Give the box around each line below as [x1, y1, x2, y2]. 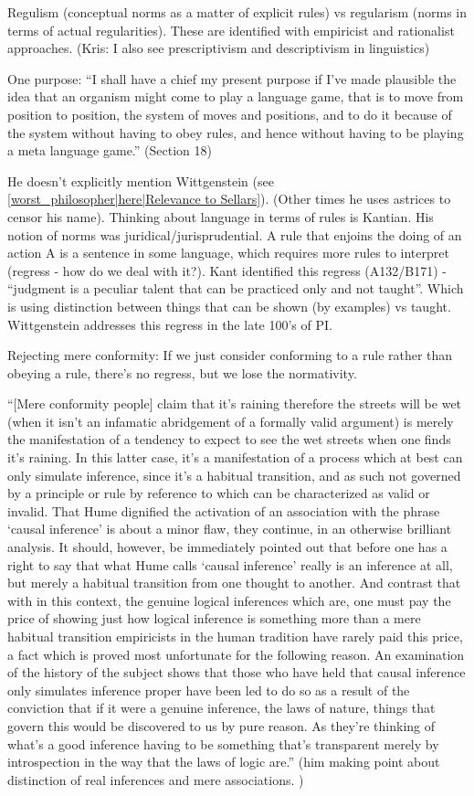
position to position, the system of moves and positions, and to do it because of [7, 104, 452, 123]
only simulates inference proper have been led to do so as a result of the [7, 680, 410, 699]
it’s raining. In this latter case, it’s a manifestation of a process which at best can [7, 448, 463, 467]
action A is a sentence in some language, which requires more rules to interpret [7, 243, 449, 262]
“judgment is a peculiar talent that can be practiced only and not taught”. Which [7, 279, 464, 298]
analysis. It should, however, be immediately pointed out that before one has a [7, 537, 448, 557]
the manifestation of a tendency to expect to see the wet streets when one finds [7, 430, 451, 449]
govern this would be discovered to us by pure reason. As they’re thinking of [7, 716, 436, 735]
